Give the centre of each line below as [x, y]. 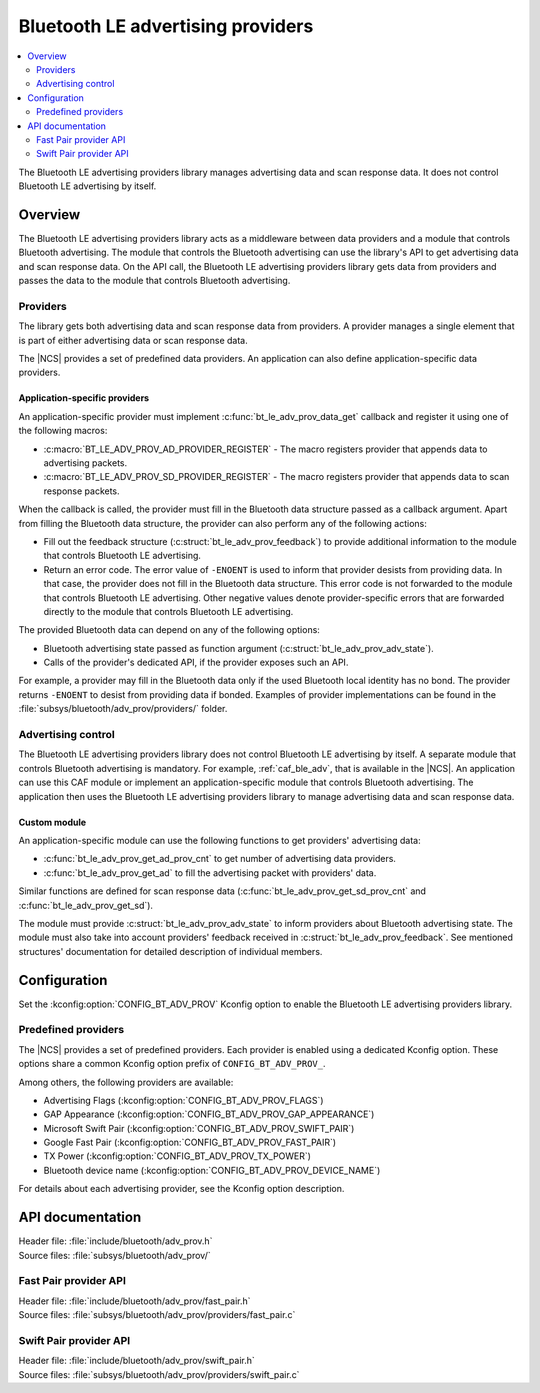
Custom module [52, 822]
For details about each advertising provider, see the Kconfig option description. [181, 1189]
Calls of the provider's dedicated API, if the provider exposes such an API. [196, 662]
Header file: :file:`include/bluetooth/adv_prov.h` [115, 1241]
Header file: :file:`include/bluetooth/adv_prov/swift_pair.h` [136, 1361]
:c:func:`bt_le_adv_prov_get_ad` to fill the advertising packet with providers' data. [210, 872]
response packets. [81, 491]
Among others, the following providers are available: [126, 1082]
